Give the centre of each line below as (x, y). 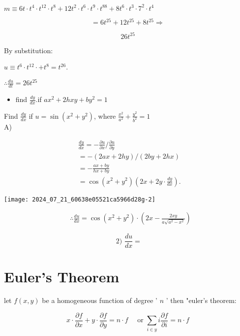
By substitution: (29, 50)
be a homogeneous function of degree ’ (100, 300)
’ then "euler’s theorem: (201, 300)
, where (105, 116)
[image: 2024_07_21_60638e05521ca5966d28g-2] (80, 199)
